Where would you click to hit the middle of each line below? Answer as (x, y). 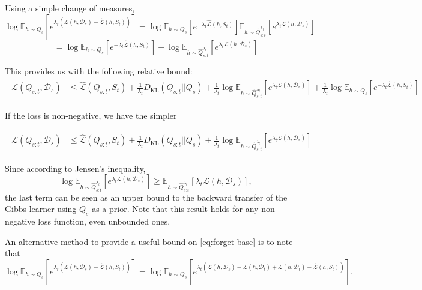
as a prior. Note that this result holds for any (175, 209)
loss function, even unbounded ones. (104, 221)
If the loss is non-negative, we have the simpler (91, 115)
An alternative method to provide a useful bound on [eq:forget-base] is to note (149, 241)
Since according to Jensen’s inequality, (75, 168)
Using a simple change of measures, (70, 8)
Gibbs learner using (41, 209)
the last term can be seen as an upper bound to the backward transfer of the (146, 197)
